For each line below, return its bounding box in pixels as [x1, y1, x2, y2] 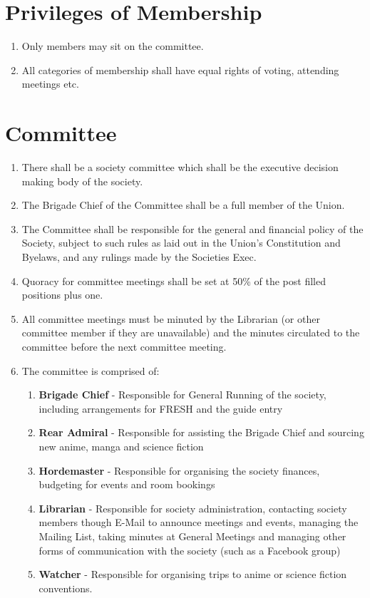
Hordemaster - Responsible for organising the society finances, [38, 463, 320, 478]
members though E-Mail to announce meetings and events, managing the [38, 515, 359, 530]
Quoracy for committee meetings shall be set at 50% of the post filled [21, 273, 326, 288]
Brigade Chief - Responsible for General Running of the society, [38, 387, 327, 402]
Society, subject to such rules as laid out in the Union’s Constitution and [21, 235, 341, 250]
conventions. [38, 580, 93, 595]
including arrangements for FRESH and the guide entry [38, 401, 283, 416]
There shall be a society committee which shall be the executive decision [21, 160, 339, 175]
